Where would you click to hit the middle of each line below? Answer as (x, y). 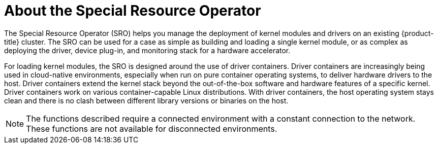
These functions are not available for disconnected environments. (152, 128)
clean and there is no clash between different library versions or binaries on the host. (146, 100)
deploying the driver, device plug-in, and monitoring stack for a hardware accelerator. (147, 50)
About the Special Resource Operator (133, 11)
